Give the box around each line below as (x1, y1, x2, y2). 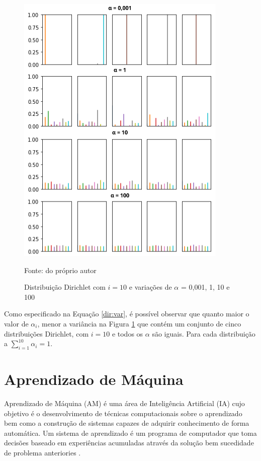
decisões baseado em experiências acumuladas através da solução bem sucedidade (4, 437, 254, 448)
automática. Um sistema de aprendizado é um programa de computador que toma (4, 427, 257, 438)
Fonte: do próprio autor (24, 265, 97, 275)
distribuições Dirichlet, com (4, 328, 89, 339)
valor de (4, 318, 29, 328)
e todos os (112, 328, 143, 339)
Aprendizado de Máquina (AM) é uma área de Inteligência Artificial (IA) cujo (4, 398, 245, 409)
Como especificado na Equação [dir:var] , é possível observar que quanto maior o (4, 308, 249, 319)
